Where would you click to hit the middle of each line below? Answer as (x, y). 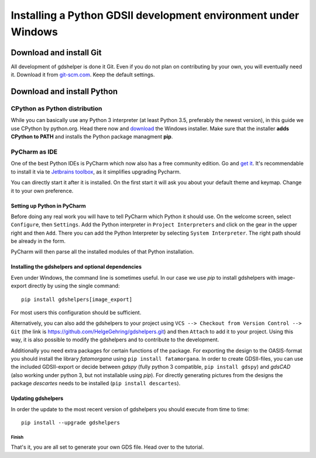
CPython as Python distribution (56, 108)
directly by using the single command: (74, 286)
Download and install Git (56, 52)
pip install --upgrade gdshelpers (71, 423)
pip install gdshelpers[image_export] (77, 299)
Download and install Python (64, 92)
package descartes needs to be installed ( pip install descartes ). (96, 384)
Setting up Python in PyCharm (48, 206)
